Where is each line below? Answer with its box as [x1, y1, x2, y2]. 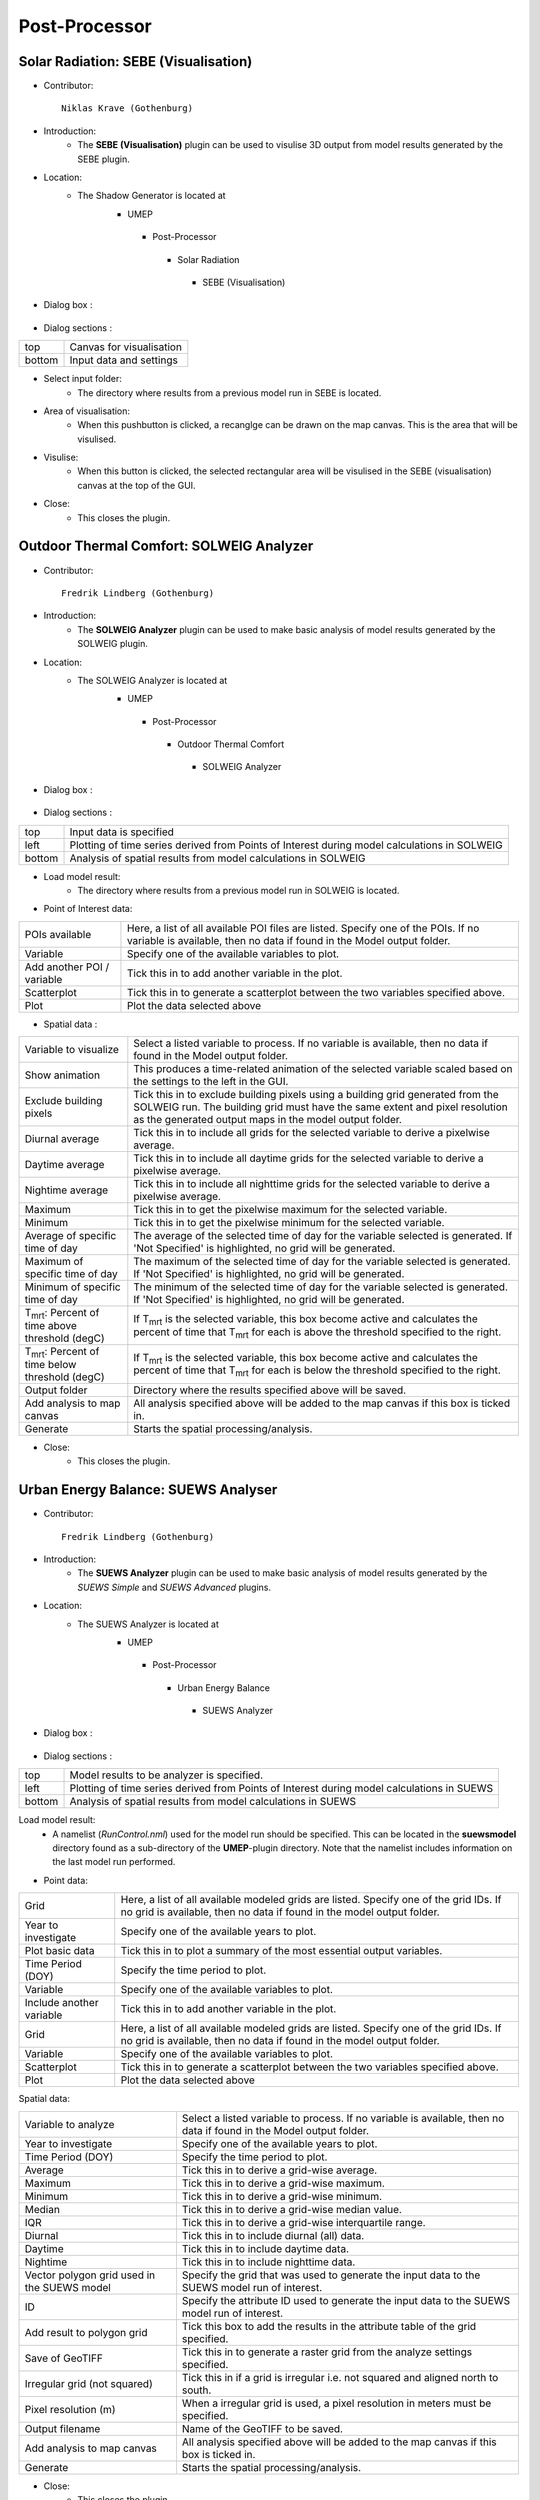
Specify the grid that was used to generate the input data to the [181, 2268, 481, 2282]
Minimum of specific [24, 1280, 121, 1294]
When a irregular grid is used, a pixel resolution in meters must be [181, 2396, 492, 2410]
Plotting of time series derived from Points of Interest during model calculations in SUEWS [69, 1781, 494, 1795]
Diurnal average [24, 1132, 100, 1146]
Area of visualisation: [43, 405, 130, 417]
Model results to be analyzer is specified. [69, 1768, 264, 1782]
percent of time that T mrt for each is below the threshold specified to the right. [133, 1363, 502, 1379]
